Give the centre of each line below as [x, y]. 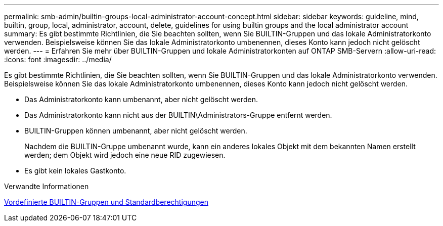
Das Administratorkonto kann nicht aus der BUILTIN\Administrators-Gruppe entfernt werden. [178, 115]
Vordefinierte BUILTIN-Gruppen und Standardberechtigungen [106, 202]
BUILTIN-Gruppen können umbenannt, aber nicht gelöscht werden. [136, 131]
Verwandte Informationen [47, 186]
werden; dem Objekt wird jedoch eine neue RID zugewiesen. [125, 155]
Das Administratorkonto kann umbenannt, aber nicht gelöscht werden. [141, 99]
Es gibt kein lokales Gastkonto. [75, 171]
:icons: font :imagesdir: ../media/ [58, 59]
